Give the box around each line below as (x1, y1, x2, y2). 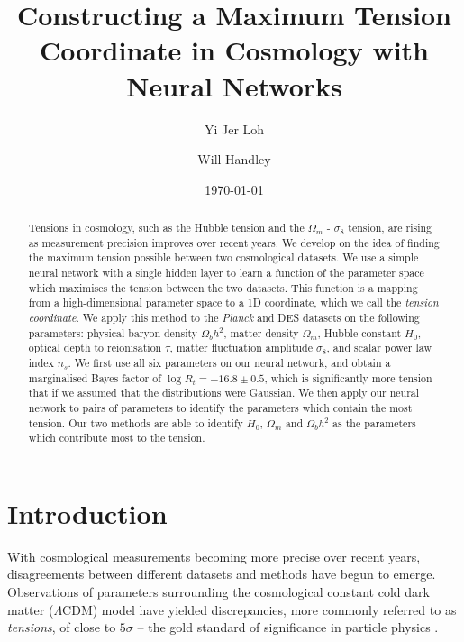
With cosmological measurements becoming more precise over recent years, (7, 546, 421, 565)
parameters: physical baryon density (28, 325, 198, 340)
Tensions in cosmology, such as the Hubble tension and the (28, 220, 305, 235)
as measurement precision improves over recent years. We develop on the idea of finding (28, 234, 440, 250)
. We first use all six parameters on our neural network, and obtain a (68, 354, 391, 370)
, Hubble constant (317, 325, 402, 340)
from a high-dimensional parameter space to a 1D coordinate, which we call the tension (28, 295, 439, 310)
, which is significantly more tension (264, 370, 432, 385)
